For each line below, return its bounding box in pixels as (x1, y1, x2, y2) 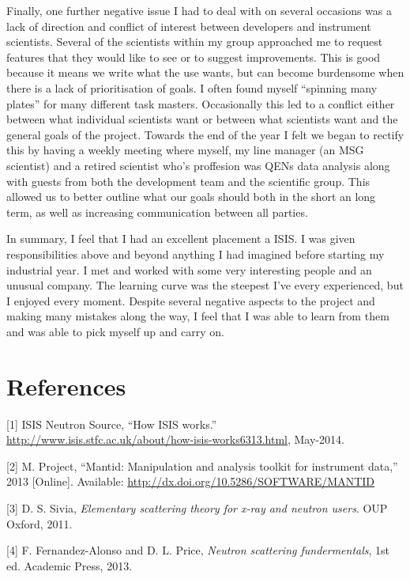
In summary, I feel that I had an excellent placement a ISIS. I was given (6, 230, 355, 247)
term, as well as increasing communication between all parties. (6, 203, 308, 220)
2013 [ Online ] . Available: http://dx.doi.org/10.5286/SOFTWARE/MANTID (6, 473, 375, 490)
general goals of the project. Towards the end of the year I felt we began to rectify (6, 126, 404, 142)
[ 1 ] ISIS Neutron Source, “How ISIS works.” (6, 415, 217, 432)
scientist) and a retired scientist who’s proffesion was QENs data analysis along (6, 157, 390, 173)
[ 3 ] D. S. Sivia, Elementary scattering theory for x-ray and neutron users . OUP (6, 499, 388, 516)
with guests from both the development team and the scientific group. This (6, 172, 371, 189)
